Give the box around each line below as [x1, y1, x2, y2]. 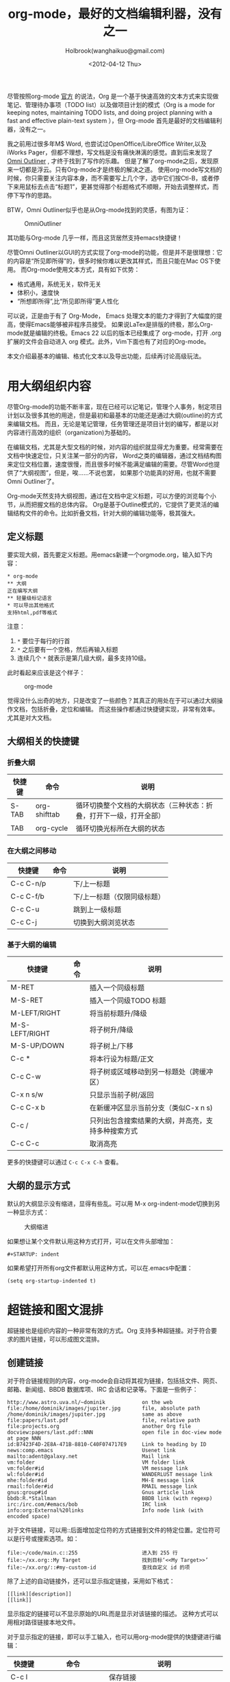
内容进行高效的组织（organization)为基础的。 [7, 428, 135, 436]
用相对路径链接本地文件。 [7, 1617, 79, 1626]
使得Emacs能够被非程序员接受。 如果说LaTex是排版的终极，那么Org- [18, 320, 214, 328]
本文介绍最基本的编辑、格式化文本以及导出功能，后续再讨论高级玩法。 [7, 351, 205, 360]
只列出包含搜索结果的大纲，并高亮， [89, 1116, 207, 1125]
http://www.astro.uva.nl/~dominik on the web [7, 1399, 173, 1405]
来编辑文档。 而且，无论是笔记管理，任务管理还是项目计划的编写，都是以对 [7, 419, 219, 428]
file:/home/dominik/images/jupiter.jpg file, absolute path [7, 1405, 201, 1412]
